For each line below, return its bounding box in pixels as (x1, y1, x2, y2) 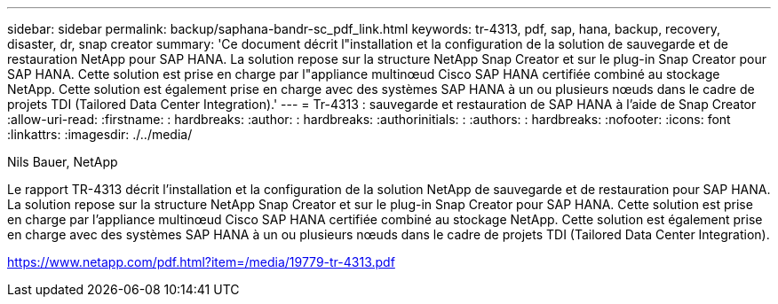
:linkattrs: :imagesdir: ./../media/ (7, 127, 193, 142)
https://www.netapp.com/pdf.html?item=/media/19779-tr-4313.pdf (7, 254, 395, 269)
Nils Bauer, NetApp (7, 154, 118, 169)
